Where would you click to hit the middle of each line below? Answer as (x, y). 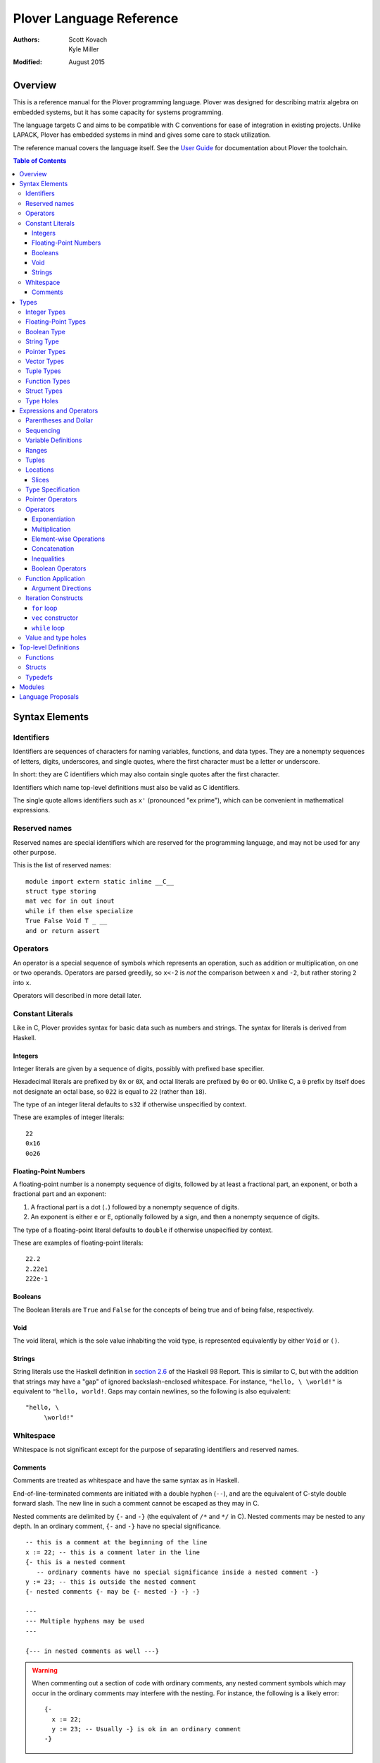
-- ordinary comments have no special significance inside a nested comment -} (177, 1572)
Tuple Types (43, 371)
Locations (40, 470)
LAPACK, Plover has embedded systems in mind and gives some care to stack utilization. (142, 135)
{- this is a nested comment (76, 1562)
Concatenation (53, 549)
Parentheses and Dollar (59, 420)
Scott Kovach (88, 39)
